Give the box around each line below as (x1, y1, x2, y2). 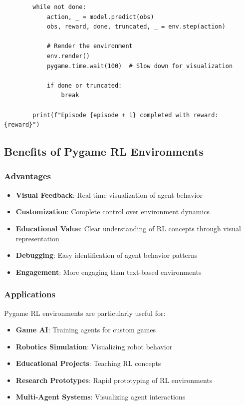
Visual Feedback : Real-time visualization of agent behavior (15, 189, 203, 200)
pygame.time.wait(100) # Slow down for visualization (46, 62, 233, 70)
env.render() (46, 52, 90, 60)
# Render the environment (46, 43, 133, 50)
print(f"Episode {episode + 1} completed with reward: (32, 111, 219, 119)
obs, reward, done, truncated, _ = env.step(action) (46, 23, 226, 31)
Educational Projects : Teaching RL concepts (15, 358, 161, 368)
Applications (4, 288, 55, 300)
